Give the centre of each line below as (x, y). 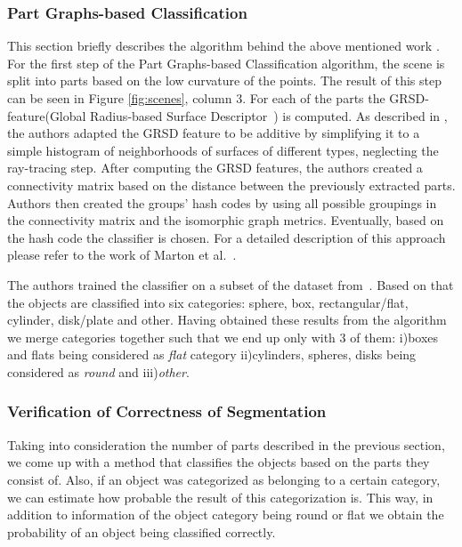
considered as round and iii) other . (98, 371)
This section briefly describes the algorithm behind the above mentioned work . (223, 46)
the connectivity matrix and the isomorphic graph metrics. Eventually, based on (226, 220)
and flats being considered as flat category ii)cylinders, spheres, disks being (212, 354)
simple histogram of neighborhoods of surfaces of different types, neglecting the (223, 150)
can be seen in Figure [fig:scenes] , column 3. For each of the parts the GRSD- (218, 98)
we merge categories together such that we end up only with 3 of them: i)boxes (223, 337)
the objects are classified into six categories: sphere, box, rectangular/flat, (208, 302)
